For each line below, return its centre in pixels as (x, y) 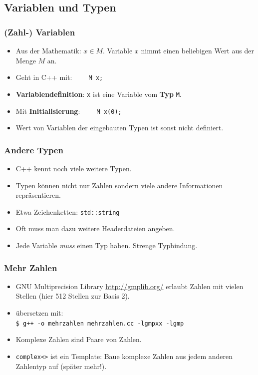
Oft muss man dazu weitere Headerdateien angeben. (95, 228)
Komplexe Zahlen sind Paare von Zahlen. (79, 339)
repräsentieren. (38, 195)
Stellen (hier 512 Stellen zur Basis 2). (73, 296)
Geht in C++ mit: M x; (59, 77)
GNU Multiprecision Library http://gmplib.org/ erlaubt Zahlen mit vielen (129, 286)
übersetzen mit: (39, 313)
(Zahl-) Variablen (40, 32)
